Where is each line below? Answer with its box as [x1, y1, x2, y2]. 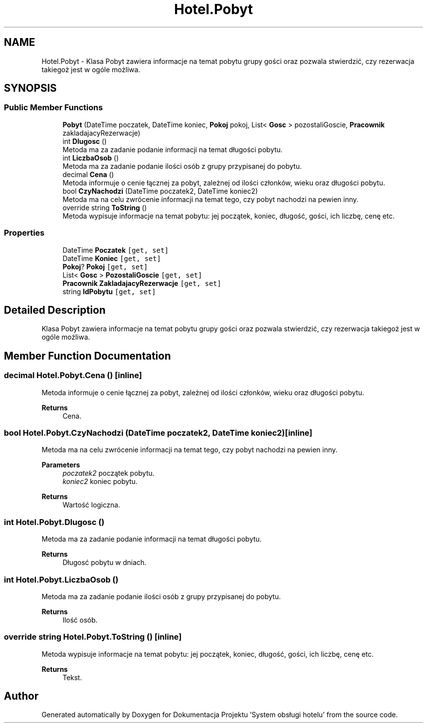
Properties [4, 228, 45, 238]
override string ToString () [62, 203, 147, 212]
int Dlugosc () [62, 137, 107, 145]
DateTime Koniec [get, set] [62, 254, 161, 263]
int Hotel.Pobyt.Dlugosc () [4, 517, 105, 527]
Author [4, 690, 39, 703]
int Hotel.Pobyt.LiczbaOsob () [4, 574, 118, 585]
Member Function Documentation [4, 349, 171, 362]
